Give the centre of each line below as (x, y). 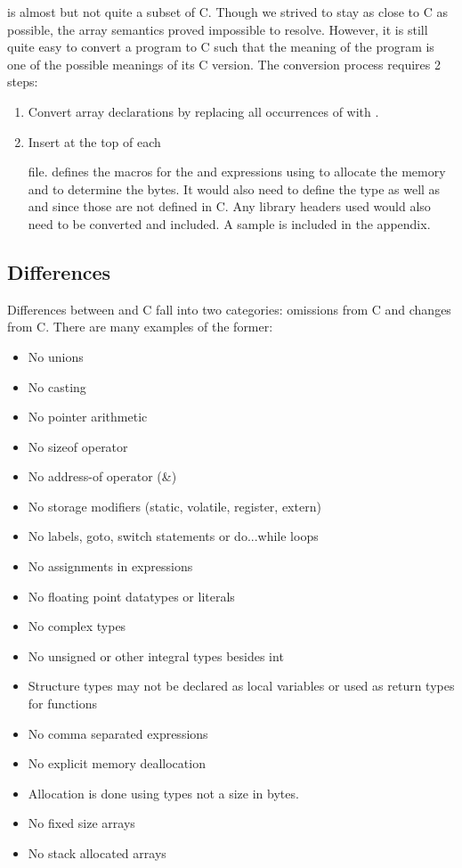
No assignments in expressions (110, 566)
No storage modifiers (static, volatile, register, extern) (174, 506)
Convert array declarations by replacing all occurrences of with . (203, 111)
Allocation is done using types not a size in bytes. (163, 793)
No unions (56, 356)
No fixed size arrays (81, 823)
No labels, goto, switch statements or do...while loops (173, 536)
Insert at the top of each (94, 141)
